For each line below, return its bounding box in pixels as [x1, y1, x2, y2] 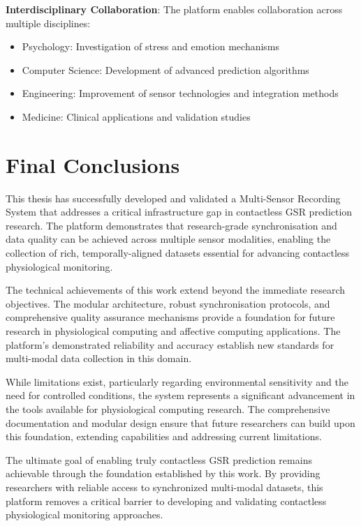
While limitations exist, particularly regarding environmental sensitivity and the [6, 374, 348, 389]
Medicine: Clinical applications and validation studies [22, 109, 251, 123]
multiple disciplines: [6, 15, 91, 30]
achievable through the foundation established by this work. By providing [6, 466, 321, 481]
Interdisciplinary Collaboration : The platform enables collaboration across [6, 2, 343, 16]
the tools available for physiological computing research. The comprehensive [6, 402, 330, 416]
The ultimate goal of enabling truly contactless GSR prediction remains [6, 452, 312, 467]
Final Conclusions [6, 150, 180, 179]
